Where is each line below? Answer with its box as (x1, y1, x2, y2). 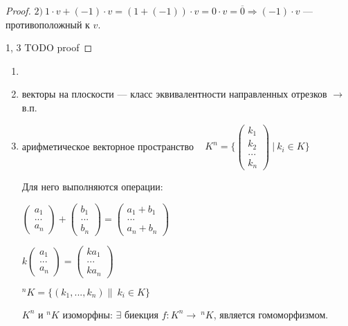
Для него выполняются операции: (21, 179, 163, 194)
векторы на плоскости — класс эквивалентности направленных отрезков (21, 87, 327, 101)
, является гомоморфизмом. (213, 307, 329, 321)
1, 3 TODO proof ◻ (6, 40, 93, 55)
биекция (124, 307, 158, 321)
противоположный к (6, 17, 90, 31)
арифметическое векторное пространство (21, 138, 194, 153)
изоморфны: (62, 307, 113, 321)
